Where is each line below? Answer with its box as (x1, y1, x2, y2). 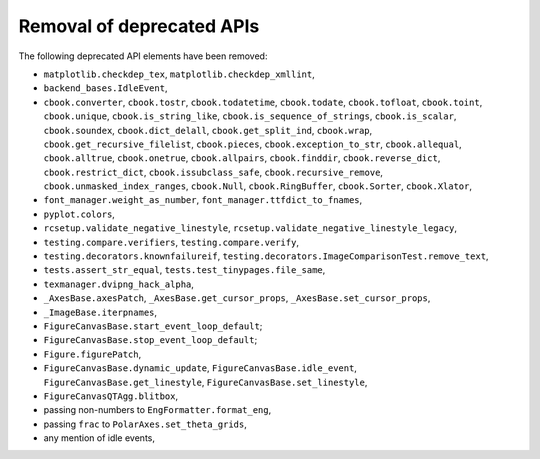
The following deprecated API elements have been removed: (18, 50, 268, 62)
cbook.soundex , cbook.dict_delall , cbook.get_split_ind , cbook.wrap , (43, 124, 373, 136)
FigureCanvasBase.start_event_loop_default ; (43, 320, 263, 332)
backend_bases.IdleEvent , (43, 82, 168, 94)
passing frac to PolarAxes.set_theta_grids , (43, 418, 247, 430)
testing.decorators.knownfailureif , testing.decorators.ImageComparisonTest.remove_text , (43, 250, 489, 262)
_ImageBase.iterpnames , (43, 306, 158, 318)
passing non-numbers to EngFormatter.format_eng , (43, 404, 272, 416)
